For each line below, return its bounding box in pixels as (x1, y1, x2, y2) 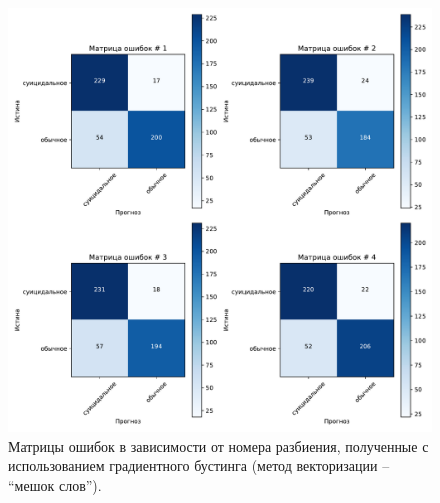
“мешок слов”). (8, 474, 102, 495)
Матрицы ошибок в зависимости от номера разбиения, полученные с (8, 435, 429, 456)
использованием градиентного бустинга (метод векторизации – (8, 455, 390, 476)
